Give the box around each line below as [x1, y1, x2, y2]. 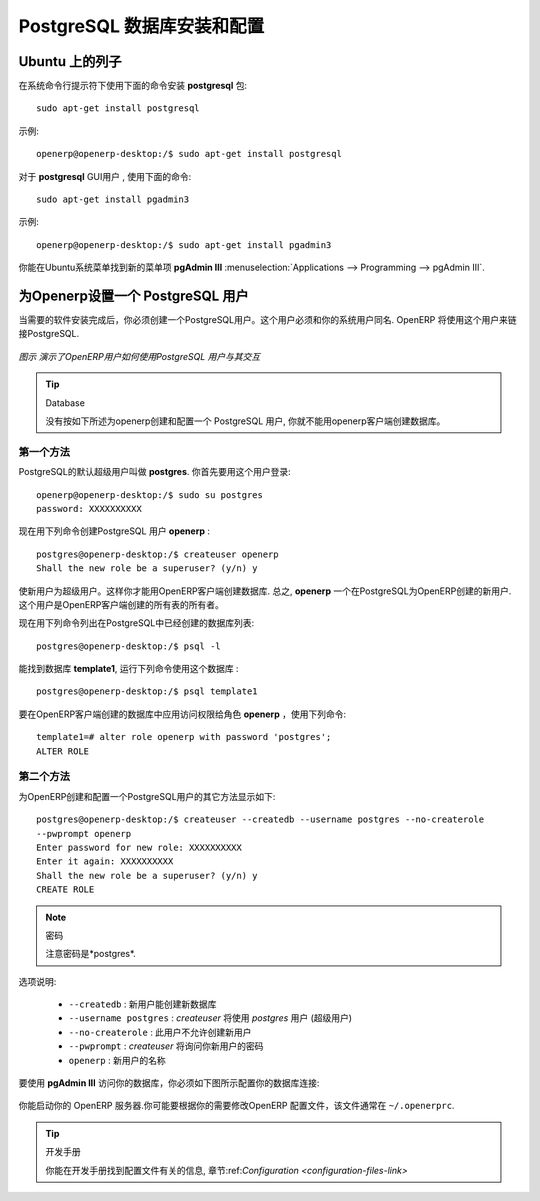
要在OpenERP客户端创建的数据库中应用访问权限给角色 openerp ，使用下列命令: [18, 708, 347, 720]
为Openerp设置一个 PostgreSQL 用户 [18, 288, 249, 304]
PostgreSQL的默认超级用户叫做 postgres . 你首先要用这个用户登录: [18, 466, 292, 478]
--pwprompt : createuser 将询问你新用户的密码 [68, 1040, 264, 1052]
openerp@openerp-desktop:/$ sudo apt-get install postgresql [36, 148, 342, 160]
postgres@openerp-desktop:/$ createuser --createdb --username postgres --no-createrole [36, 814, 485, 825]
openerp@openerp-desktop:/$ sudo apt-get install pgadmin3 [36, 239, 332, 250]
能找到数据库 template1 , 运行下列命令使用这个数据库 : [18, 663, 239, 675]
